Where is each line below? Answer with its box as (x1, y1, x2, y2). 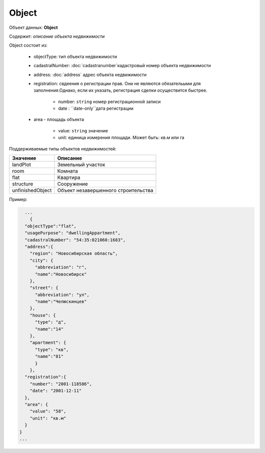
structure (12, 180, 33, 187)
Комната (57, 168, 78, 175)
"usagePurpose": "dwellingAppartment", (25, 230, 121, 236)
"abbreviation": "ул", (35, 292, 90, 298)
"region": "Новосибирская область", (29, 251, 118, 256)
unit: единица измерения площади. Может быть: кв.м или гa (58, 135, 185, 141)
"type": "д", (35, 319, 66, 325)
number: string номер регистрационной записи (58, 99, 161, 104)
